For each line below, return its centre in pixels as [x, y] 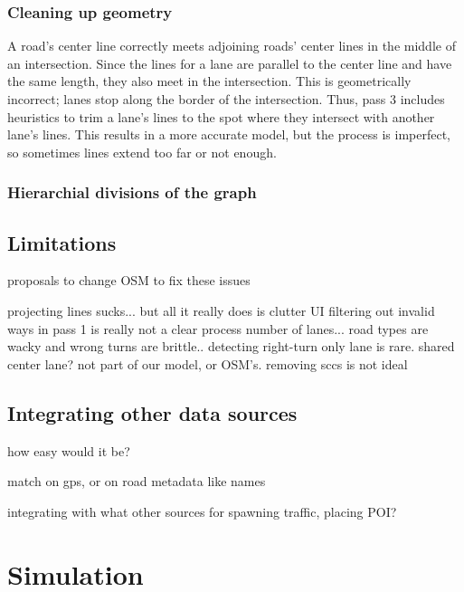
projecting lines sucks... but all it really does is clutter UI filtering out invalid [221, 311]
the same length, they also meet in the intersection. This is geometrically [209, 81]
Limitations [62, 242]
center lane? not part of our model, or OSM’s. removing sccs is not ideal [208, 363]
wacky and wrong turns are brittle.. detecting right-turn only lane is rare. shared [231, 346]
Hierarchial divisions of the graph [132, 192]
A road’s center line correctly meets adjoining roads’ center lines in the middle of [232, 46]
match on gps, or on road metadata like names [137, 481]
